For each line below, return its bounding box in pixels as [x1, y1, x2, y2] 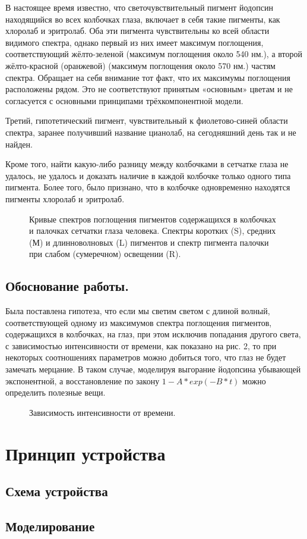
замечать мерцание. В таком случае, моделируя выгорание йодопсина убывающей [5, 363, 301, 375]
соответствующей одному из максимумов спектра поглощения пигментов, [5, 316, 272, 328]
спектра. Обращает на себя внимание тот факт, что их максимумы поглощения [5, 71, 290, 83]
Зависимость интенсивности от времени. [29, 406, 176, 418]
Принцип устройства [5, 441, 166, 465]
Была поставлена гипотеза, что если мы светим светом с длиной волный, [5, 305, 270, 317]
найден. [5, 137, 33, 150]
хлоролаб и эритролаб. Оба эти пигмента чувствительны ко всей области [5, 24, 270, 37]
